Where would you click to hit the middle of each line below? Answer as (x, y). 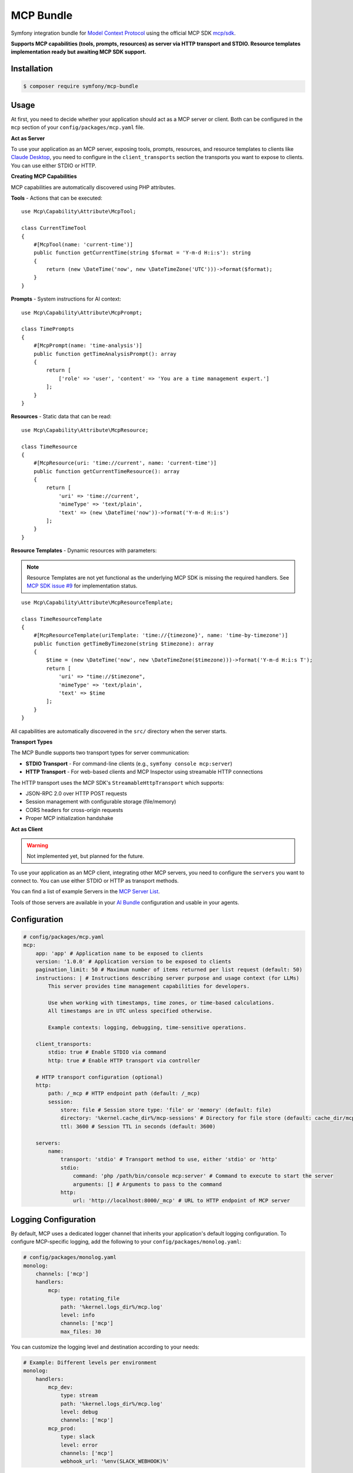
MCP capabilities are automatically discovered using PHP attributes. (93, 187)
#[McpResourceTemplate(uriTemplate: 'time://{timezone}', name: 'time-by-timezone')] (161, 635)
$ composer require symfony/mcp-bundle (81, 86)
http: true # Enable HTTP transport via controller (124, 1060)
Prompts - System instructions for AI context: (66, 299)
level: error (79, 1445)
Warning (37, 845)
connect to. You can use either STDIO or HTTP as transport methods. (95, 881)
